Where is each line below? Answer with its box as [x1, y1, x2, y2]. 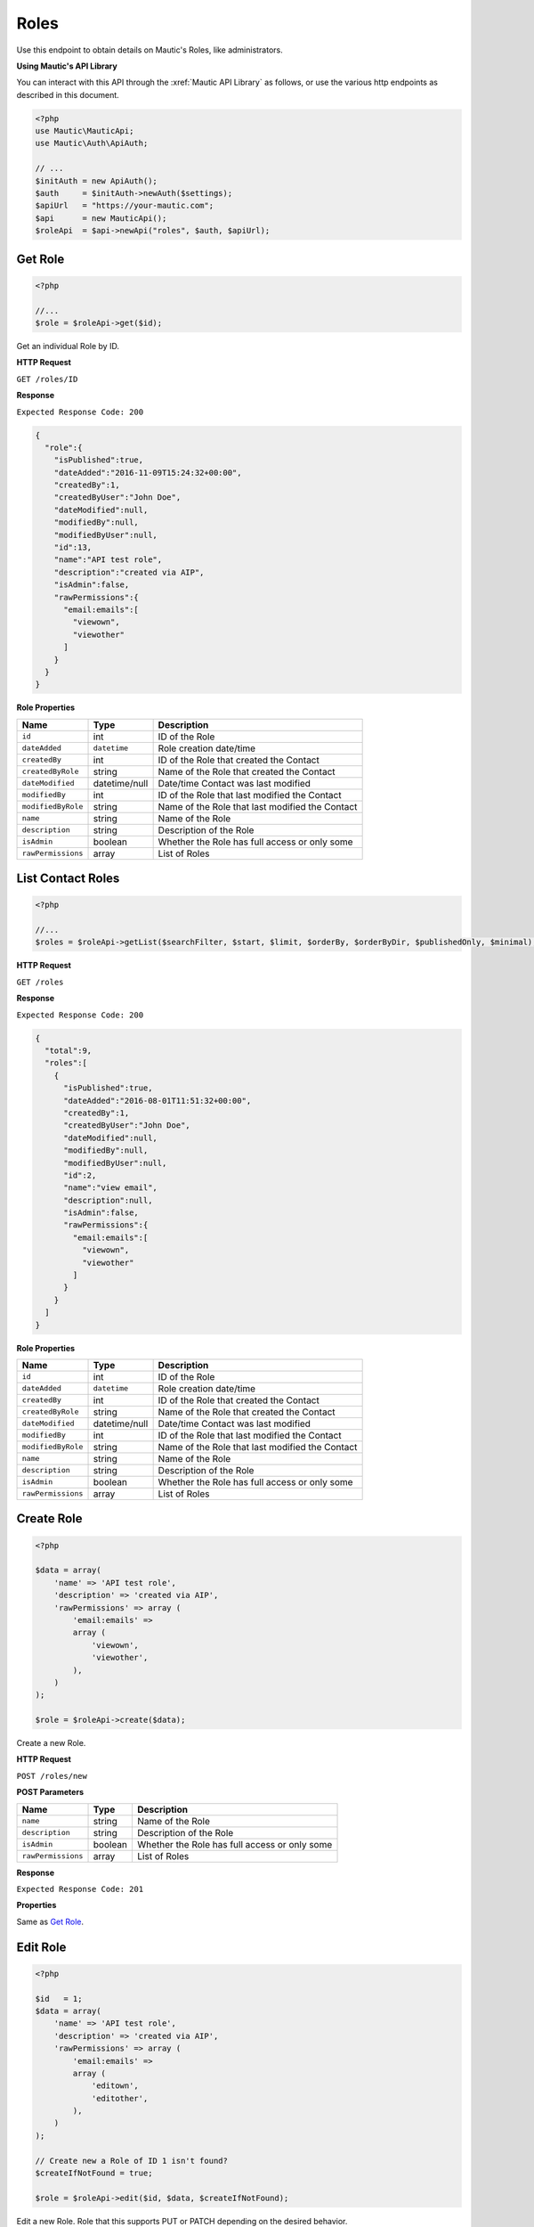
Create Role [16, 1511, 84, 1527]
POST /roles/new [16, 1771, 88, 1781]
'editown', [91, 2081, 140, 2091]
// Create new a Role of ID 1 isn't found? [35, 2156, 229, 2166]
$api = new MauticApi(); [35, 213, 167, 223]
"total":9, [44, 1046, 93, 1056]
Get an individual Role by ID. [16, 340, 120, 351]
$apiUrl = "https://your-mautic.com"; [35, 200, 214, 211]
